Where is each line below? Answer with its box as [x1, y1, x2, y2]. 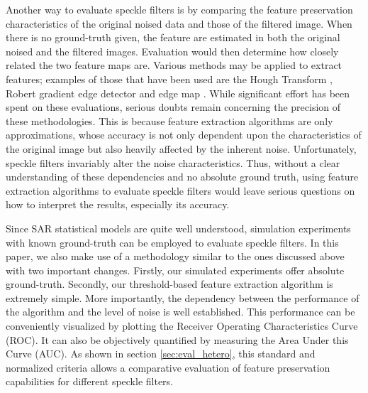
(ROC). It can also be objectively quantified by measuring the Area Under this [6, 332, 349, 347]
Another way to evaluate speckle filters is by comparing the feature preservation [6, 2, 353, 16]
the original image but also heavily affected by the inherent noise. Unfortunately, [6, 141, 357, 156]
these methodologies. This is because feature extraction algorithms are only [6, 113, 333, 128]
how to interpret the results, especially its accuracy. [6, 197, 230, 212]
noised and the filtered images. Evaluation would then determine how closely [6, 43, 339, 58]
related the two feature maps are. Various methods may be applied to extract [6, 58, 342, 72]
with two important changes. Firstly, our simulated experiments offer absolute [6, 262, 345, 277]
